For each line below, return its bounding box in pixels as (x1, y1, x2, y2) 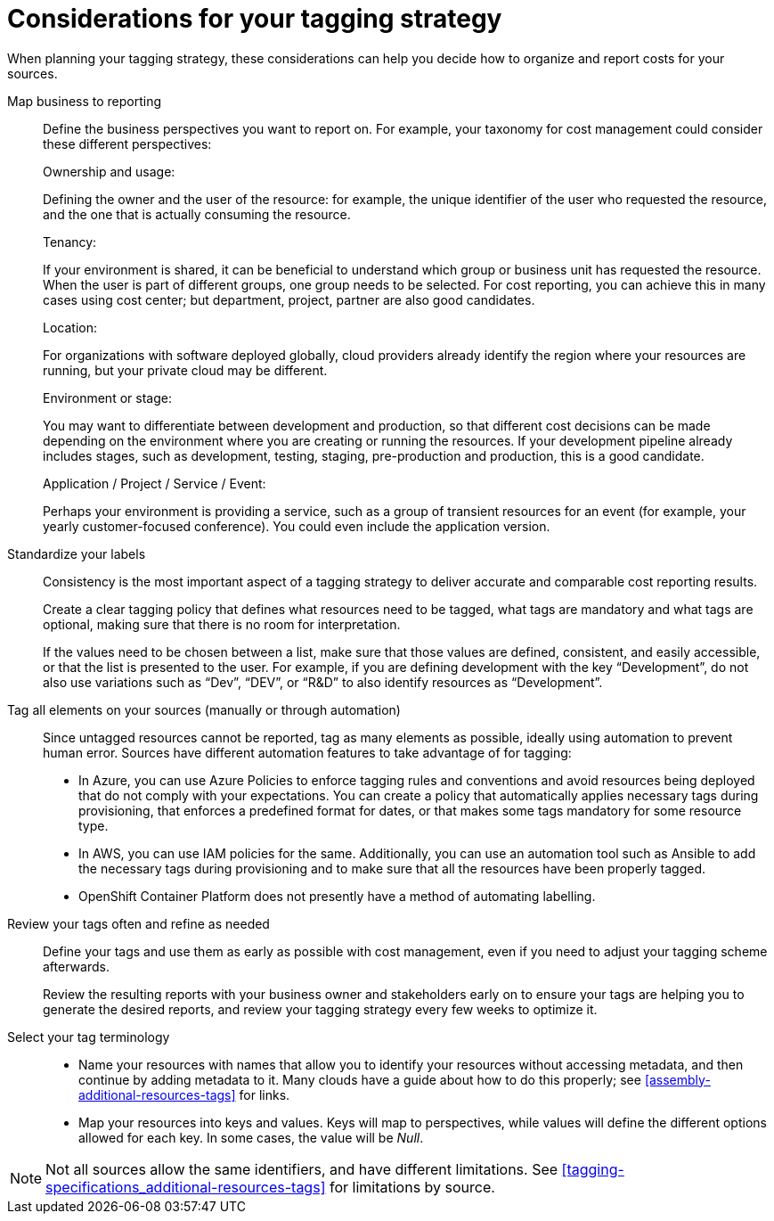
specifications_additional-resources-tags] (45, 1177, 326, 1196)
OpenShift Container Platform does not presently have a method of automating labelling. (78, 888, 596, 904)
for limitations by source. (329, 1177, 495, 1196)
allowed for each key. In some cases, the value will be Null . (78, 1129, 424, 1145)
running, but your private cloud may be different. (43, 362, 328, 378)
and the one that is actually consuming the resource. (43, 206, 351, 222)
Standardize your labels (7, 545, 146, 561)
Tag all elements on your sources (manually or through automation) (7, 701, 401, 717)
